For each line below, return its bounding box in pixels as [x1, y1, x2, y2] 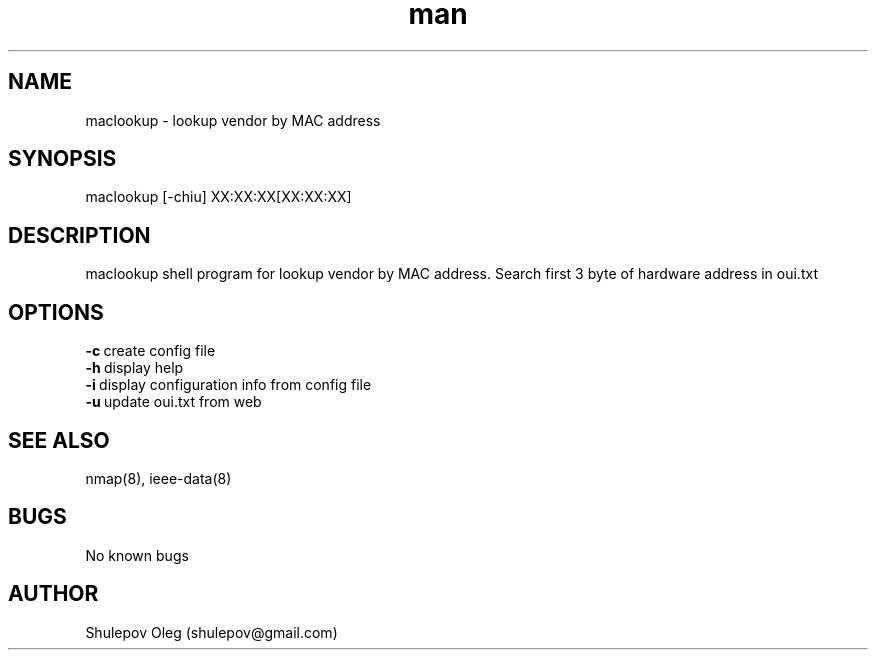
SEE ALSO [8, 427, 110, 453]
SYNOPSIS [8, 146, 117, 172]
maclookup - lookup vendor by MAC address [85, 111, 381, 129]
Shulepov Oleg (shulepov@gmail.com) [85, 623, 338, 641]
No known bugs [85, 546, 189, 564]
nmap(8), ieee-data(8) [85, 469, 232, 487]
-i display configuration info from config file [85, 376, 372, 394]
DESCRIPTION [8, 222, 151, 248]
